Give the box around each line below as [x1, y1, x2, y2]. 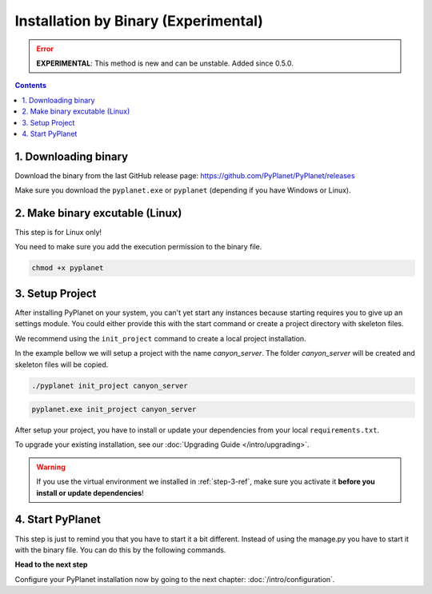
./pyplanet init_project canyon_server [31, 381, 188, 390]
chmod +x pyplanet [31, 264, 104, 273]
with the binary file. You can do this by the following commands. [14, 544, 226, 555]
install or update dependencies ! [36, 488, 144, 497]
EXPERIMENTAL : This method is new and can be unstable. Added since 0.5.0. [36, 58, 294, 68]
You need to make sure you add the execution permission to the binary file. [14, 242, 262, 252]
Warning [36, 462, 66, 472]
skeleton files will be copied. [14, 360, 109, 369]
